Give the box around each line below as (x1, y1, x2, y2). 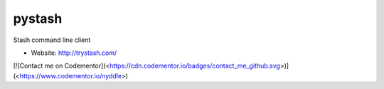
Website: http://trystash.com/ (31, 48, 117, 57)
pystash (13, 11, 63, 26)
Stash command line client (13, 36, 91, 44)
